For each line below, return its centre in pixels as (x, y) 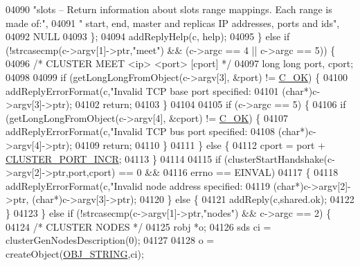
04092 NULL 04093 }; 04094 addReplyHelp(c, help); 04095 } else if (148, 36)
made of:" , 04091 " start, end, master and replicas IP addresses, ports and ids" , (173, 23)
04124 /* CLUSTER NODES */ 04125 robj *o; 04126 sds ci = (138, 226)
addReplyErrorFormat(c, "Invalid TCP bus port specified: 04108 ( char (153, 131)
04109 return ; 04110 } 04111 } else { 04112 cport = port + (200, 144)
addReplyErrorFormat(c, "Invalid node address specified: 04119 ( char (151, 185)
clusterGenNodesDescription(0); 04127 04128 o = (110, 240)
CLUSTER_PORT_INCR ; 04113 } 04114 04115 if (114, 158)
